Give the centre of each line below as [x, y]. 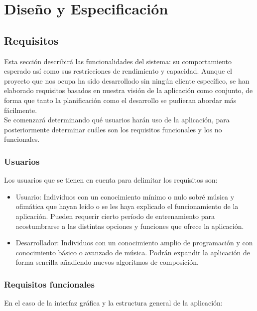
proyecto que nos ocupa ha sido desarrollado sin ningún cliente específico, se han [127, 80]
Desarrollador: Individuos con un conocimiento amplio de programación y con [134, 243]
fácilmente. [21, 110]
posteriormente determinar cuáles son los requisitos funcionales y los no [113, 129]
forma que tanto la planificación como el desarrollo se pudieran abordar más [120, 100]
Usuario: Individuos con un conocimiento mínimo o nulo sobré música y [125, 196]
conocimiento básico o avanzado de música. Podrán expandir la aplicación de [133, 252]
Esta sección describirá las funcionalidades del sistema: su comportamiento [118, 61]
